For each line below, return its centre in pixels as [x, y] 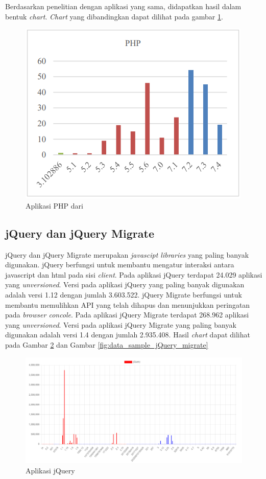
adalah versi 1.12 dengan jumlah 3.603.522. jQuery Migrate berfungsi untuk [124, 294]
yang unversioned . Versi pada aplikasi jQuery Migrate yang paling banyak [121, 324]
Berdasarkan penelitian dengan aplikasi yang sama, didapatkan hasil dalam [123, 6]
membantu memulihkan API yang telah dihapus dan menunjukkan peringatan [128, 304]
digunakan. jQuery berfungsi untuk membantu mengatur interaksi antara [120, 265]
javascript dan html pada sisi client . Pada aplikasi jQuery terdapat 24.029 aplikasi [134, 274]
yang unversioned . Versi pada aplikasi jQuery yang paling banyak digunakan [125, 284]
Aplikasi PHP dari [54, 205]
